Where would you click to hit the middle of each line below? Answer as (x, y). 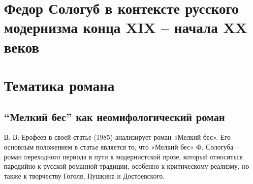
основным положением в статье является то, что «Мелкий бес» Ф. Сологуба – (122, 146)
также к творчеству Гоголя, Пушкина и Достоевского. (84, 175)
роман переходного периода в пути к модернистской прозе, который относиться (124, 156)
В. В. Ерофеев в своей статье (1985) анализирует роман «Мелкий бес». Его (117, 137)
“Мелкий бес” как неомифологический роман (114, 116)
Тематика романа (59, 85)
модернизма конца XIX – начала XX (126, 27)
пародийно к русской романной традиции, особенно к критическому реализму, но (126, 166)
